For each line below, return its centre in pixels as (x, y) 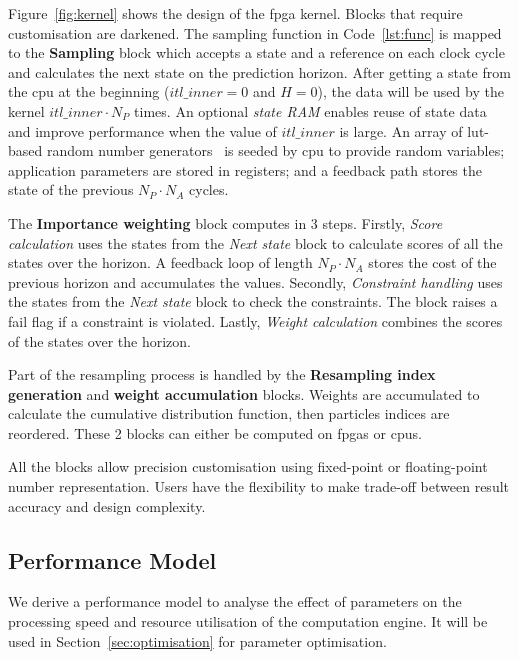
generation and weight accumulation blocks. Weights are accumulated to (244, 393)
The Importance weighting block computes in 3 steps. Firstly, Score (225, 222)
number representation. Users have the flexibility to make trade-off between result (259, 486)
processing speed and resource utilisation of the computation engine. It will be (248, 621)
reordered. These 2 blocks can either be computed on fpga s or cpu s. (215, 432)
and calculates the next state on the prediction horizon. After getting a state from (259, 71)
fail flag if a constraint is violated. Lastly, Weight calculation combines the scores (255, 320)
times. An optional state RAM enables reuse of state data (310, 110)
